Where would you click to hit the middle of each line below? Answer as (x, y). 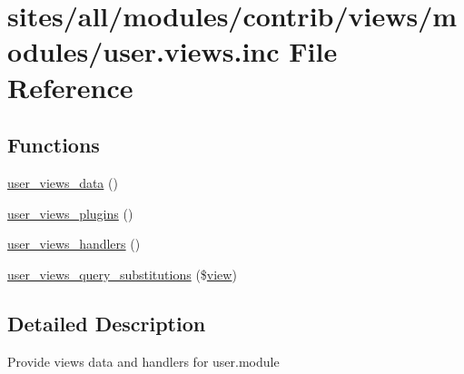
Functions (54, 145)
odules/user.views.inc (143, 51)
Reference (70, 87)
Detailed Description (107, 323)
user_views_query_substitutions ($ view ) (122, 274)
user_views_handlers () (74, 244)
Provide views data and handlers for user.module (143, 361)
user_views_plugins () (70, 213)
